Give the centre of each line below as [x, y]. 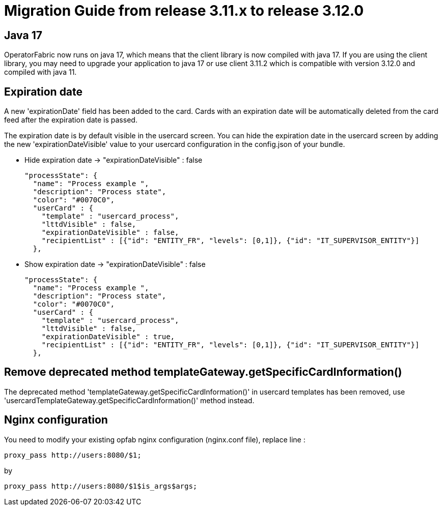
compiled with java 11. [40, 72]
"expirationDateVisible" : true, [108, 337]
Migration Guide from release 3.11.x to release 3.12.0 [184, 11]
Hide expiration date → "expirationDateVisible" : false [114, 160]
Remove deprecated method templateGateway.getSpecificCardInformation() [203, 372]
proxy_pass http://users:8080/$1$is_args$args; [101, 486]
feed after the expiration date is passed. [71, 120]
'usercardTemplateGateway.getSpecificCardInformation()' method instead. [129, 400]
